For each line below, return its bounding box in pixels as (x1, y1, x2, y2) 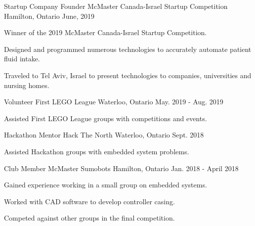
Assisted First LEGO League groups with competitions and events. (4, 113, 207, 123)
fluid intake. (4, 53, 40, 64)
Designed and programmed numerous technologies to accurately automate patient (4, 44, 252, 54)
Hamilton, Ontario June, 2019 (4, 10, 95, 21)
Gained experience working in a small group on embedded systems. (4, 180, 207, 190)
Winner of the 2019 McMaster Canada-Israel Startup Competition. (4, 27, 207, 38)
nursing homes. (4, 80, 49, 90)
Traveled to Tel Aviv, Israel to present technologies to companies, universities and (4, 70, 252, 80)
